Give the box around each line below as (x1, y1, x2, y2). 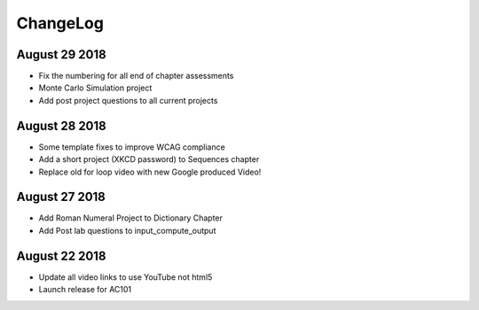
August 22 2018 (16, 248, 106, 263)
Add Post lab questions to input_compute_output (38, 225, 216, 236)
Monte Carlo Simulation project (38, 82, 153, 93)
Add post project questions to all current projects (38, 95, 218, 105)
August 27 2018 (16, 190, 106, 205)
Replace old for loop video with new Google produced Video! (38, 167, 262, 177)
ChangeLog (16, 13, 104, 33)
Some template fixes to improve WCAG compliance (38, 142, 225, 152)
